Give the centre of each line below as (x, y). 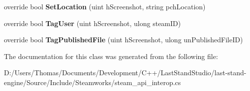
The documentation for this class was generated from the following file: (111, 56)
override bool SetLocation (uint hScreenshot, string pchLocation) (105, 6)
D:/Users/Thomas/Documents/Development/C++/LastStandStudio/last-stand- (125, 73)
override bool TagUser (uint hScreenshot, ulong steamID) (93, 23)
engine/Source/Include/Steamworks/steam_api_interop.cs (93, 82)
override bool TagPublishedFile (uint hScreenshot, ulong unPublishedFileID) (124, 40)
